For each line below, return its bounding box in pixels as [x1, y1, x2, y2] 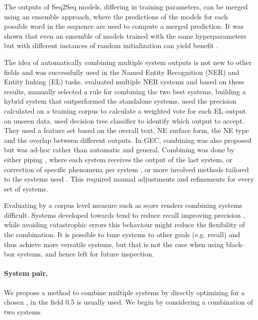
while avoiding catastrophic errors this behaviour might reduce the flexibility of [4, 219, 245, 230]
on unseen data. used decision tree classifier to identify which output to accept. [4, 115, 245, 126]
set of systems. [4, 183, 48, 193]
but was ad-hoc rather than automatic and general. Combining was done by [4, 144, 235, 155]
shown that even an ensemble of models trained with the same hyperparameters [4, 30, 247, 41]
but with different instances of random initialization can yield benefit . [4, 40, 218, 51]
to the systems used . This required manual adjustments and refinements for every [4, 174, 255, 184]
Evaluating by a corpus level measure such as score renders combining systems [4, 200, 243, 210]
